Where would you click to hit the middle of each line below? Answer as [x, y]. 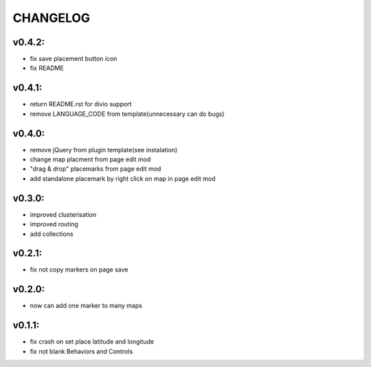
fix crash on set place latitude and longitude [92, 342]
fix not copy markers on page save [79, 270]
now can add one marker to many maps [86, 306]
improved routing [54, 224]
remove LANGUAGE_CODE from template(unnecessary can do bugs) [127, 114]
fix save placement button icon [74, 59]
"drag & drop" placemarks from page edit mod [95, 169]
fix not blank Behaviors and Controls [81, 351]
